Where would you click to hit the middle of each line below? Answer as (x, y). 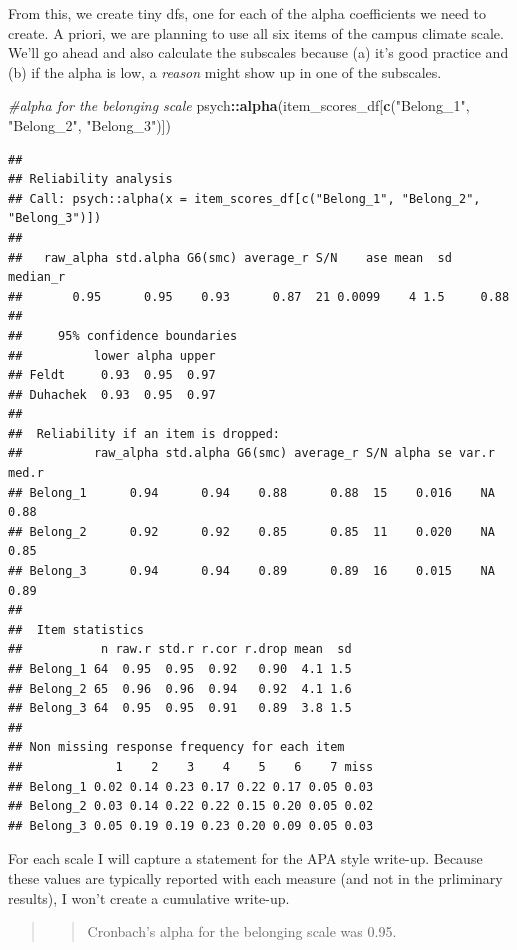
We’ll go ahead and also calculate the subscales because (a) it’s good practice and (258, 52)
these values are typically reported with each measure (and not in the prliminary (255, 877)
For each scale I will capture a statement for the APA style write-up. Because (245, 858)
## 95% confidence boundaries (123, 335)
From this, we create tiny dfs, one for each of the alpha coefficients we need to (247, 13)
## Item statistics (76, 629)
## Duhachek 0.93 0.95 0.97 (112, 394)
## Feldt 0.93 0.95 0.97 (112, 375)
